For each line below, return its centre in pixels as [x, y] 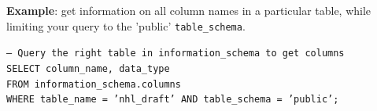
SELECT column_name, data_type [88, 68]
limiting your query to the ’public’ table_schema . [126, 25]
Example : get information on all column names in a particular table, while [189, 10]
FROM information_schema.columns [94, 84]
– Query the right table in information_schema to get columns [176, 54]
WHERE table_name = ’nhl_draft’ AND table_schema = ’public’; [173, 100]
